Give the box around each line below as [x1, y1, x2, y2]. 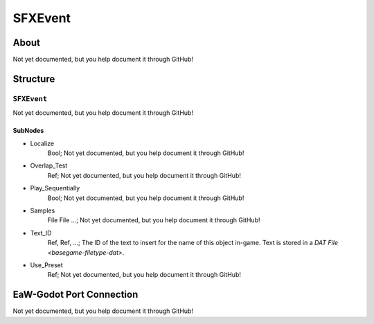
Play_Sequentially [30, 184, 80, 192]
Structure [12, 73, 55, 84]
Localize [30, 139, 55, 147]
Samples [30, 206, 55, 215]
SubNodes [12, 127, 44, 135]
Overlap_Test [30, 161, 68, 170]
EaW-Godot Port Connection [12, 289, 139, 300]
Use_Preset [30, 260, 64, 269]
